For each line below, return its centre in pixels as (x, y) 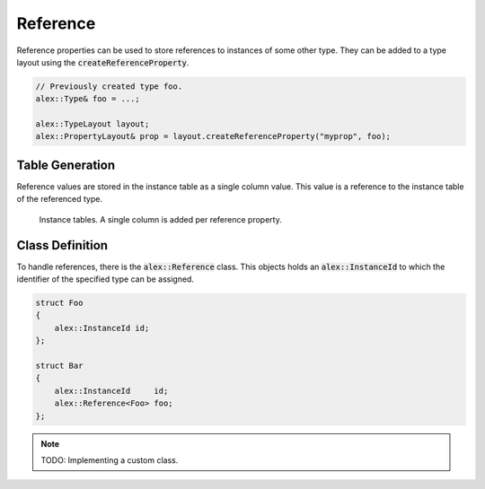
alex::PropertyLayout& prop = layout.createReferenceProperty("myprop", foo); (213, 136)
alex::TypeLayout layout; (93, 124)
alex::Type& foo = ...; (88, 99)
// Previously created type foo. (109, 86)
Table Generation (66, 165)
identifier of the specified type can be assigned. (106, 279)
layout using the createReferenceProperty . (103, 62)
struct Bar (59, 366)
